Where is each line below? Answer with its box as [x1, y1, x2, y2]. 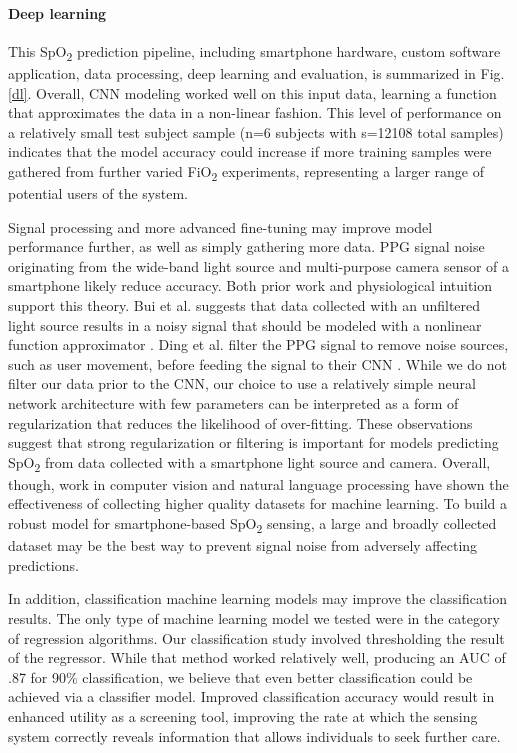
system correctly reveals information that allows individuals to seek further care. [8, 725, 501, 746]
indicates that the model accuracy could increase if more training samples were [8, 141, 492, 162]
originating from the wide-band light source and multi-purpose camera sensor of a [8, 255, 510, 276]
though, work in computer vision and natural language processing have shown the [8, 473, 509, 494]
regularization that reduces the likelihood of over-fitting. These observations [8, 412, 473, 433]
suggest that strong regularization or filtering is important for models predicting [8, 432, 499, 453]
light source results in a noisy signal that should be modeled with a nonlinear [8, 314, 482, 335]
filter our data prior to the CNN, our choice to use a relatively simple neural [8, 373, 476, 394]
